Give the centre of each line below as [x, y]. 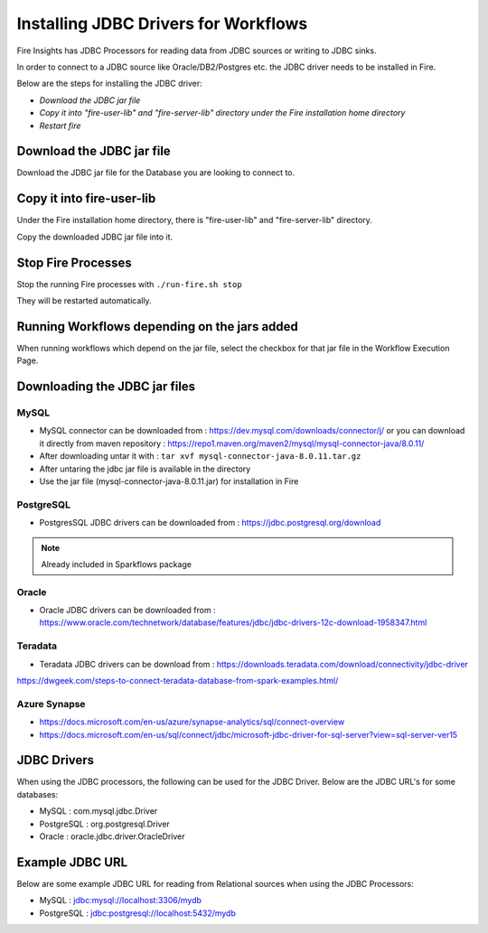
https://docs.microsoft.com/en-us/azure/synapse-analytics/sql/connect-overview [192, 722]
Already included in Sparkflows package [116, 564]
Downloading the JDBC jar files [106, 387]
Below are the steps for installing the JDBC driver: [109, 84]
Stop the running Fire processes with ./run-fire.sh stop [130, 284]
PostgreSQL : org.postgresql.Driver [105, 824]
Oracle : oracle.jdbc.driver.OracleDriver [112, 836]
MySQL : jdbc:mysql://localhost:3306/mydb [121, 900]
